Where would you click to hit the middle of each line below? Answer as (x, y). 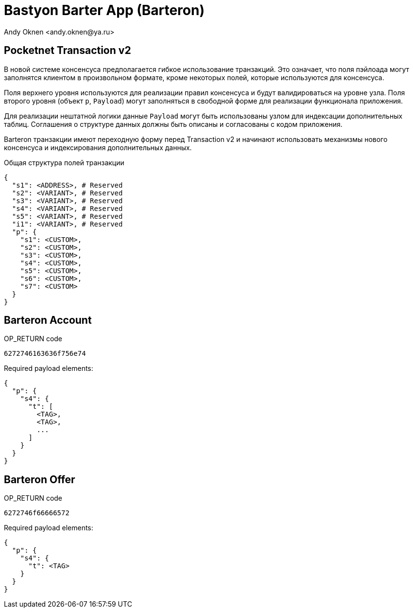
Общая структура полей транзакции (64, 162)
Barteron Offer (40, 479)
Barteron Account (48, 320)
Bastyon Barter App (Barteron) (104, 10)
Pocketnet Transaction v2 (68, 51)
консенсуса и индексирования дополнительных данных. (98, 147)
